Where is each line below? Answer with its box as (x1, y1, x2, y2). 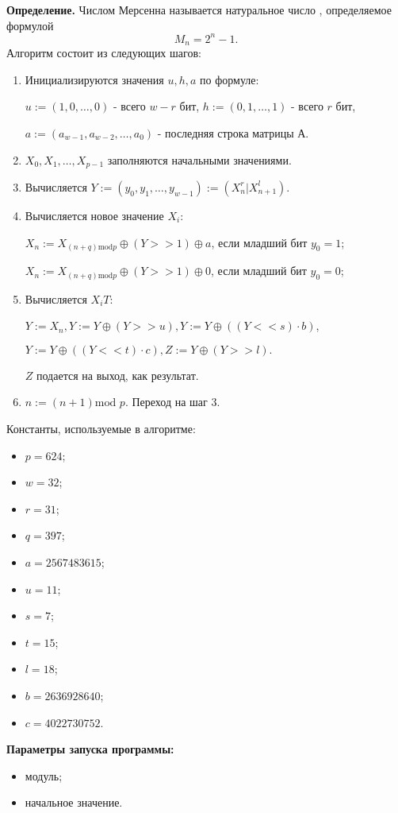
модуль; (25, 767, 63, 784)
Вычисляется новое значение (25, 207, 164, 223)
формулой (6, 17, 54, 33)
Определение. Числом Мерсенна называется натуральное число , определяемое (6, 2, 392, 17)
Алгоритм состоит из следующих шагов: (6, 45, 201, 61)
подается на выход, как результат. (36, 366, 199, 383)
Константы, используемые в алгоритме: (6, 420, 196, 436)
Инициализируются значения (25, 71, 164, 87)
